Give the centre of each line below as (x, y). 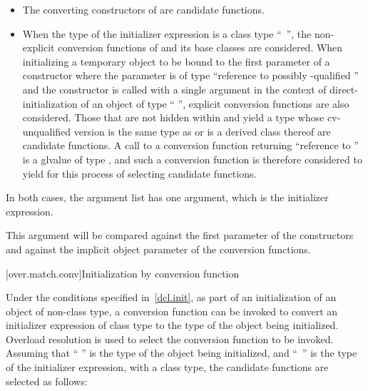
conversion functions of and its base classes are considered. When (200, 47)
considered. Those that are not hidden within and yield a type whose (173, 117)
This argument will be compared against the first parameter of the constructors (180, 235)
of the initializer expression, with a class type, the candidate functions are (167, 367)
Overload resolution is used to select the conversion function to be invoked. (170, 339)
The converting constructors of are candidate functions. (143, 9)
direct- (344, 89)
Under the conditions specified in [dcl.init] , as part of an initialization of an (171, 297)
